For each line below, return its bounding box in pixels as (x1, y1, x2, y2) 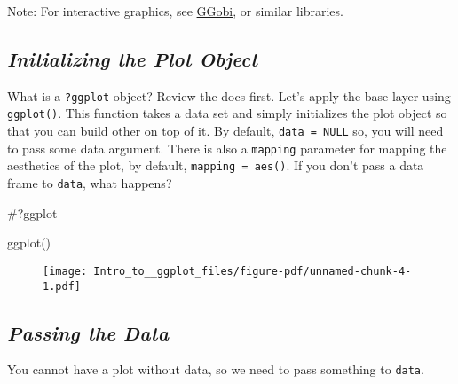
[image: (43, 264, 88, 278)
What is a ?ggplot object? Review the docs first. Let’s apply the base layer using (7, 86, 451, 105)
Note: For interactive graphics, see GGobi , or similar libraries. (7, 2, 343, 20)
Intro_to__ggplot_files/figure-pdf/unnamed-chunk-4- (93, 264, 412, 278)
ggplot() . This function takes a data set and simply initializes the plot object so (7, 104, 447, 122)
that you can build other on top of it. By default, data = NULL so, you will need (7, 121, 444, 140)
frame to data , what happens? (7, 174, 172, 192)
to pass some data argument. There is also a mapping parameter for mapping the (7, 138, 447, 157)
